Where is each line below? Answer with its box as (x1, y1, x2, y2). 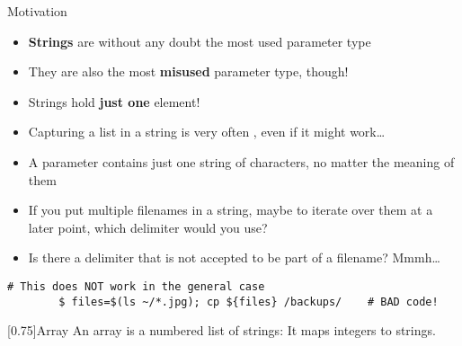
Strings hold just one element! (28, 92, 200, 111)
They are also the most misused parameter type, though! (28, 62, 349, 81)
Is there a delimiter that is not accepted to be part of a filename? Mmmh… (28, 248, 440, 267)
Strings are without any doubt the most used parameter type (28, 31, 371, 50)
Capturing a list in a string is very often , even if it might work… (28, 122, 386, 141)
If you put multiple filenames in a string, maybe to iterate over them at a (28, 200, 433, 219)
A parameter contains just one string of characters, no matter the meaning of (28, 152, 455, 171)
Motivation (7, 2, 67, 20)
